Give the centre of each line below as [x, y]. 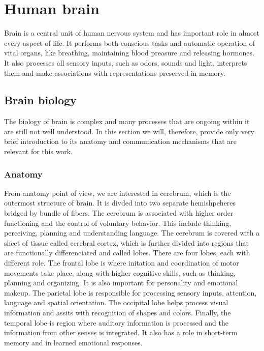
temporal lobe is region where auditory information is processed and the [116, 322]
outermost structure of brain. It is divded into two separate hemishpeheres [120, 203]
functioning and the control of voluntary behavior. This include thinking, [118, 223]
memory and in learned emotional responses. [73, 342]
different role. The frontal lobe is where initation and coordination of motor [122, 263]
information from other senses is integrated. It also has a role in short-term [121, 332]
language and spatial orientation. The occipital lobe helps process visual [116, 302]
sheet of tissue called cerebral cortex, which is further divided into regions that [127, 242]
